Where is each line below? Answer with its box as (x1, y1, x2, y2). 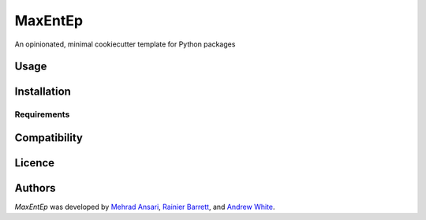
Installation (14, 85, 71, 99)
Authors (14, 181, 56, 195)
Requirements (14, 109, 70, 120)
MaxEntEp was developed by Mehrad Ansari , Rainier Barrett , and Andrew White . (14, 202, 275, 212)
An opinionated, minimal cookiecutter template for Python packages (14, 39, 236, 49)
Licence (14, 156, 55, 170)
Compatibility (14, 131, 83, 144)
